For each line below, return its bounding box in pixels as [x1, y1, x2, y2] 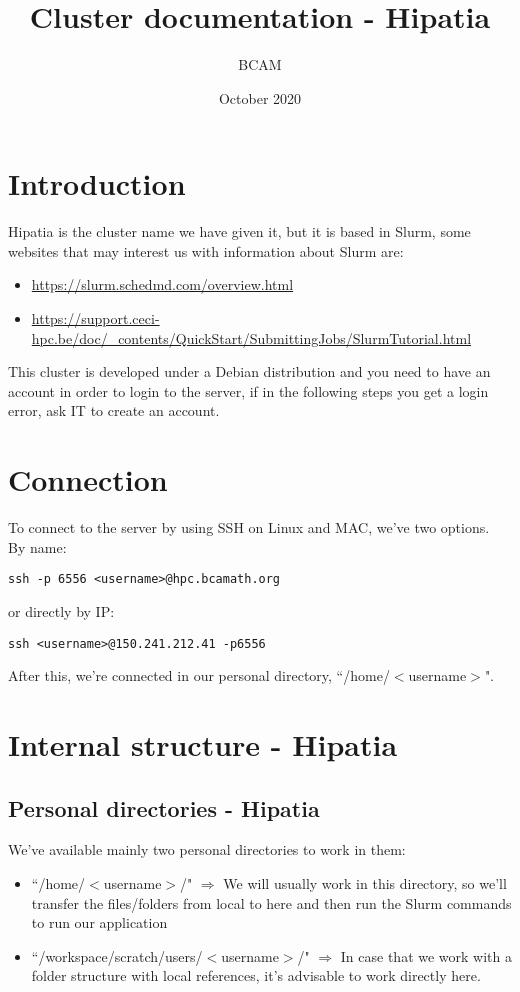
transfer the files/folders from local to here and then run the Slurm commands [31, 892, 512, 913]
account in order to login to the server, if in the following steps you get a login [8, 380, 489, 401]
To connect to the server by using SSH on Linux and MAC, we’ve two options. [8, 517, 490, 538]
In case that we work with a [340, 945, 513, 966]
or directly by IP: [8, 600, 115, 621]
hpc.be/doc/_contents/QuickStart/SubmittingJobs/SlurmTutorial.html [31, 327, 472, 348]
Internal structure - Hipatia [8, 724, 398, 764]
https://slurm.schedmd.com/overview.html [31, 274, 294, 295]
